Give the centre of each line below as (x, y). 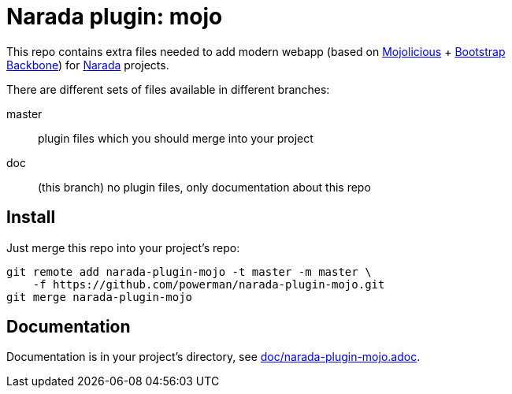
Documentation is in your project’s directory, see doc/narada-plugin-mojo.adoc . (213, 357)
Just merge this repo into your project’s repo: (123, 247)
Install (31, 217)
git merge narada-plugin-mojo (100, 297)
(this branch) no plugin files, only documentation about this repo (204, 187)
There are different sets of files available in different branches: (168, 89)
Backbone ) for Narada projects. (88, 65)
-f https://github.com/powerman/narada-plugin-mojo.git (209, 284)
